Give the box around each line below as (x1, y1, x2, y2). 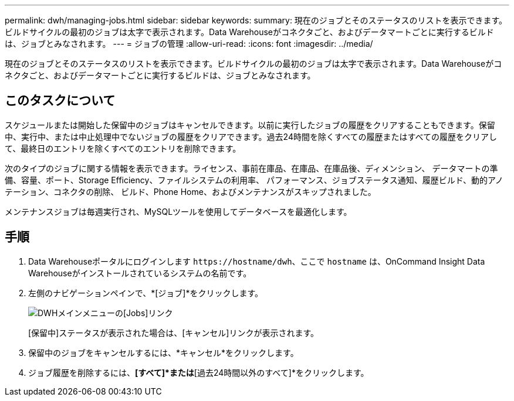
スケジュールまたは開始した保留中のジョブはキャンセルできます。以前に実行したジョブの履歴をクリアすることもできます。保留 (5, 119, 495, 130)
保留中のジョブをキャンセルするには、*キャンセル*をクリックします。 (28, 347, 299, 358)
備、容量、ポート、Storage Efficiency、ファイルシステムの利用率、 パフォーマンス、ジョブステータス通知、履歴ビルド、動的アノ (5, 174, 503, 185)
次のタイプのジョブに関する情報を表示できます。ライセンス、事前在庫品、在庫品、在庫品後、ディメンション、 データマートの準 (5, 163, 498, 173)
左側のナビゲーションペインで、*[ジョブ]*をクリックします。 (28, 287, 263, 298)
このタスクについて (5, 93, 116, 108)
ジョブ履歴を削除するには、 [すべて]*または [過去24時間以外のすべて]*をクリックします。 (28, 367, 369, 378)
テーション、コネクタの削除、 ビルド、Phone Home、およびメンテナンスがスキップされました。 (5, 186, 376, 197)
